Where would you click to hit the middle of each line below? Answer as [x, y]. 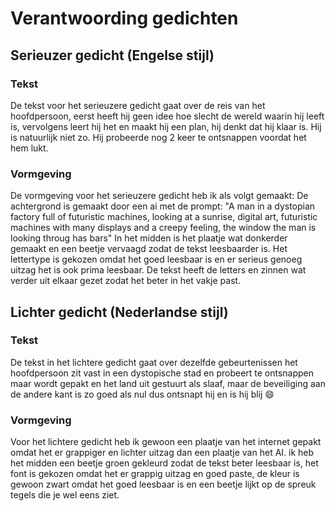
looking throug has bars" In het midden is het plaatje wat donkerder [149, 238]
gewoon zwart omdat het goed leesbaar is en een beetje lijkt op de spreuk [163, 484]
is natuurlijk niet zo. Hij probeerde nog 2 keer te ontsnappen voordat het [158, 137]
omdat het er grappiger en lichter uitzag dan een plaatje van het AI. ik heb [162, 453]
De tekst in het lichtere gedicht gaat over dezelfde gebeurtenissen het [154, 362]
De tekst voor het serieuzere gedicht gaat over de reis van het [138, 105]
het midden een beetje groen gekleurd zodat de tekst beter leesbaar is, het [164, 463]
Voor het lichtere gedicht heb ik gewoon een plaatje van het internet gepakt [166, 442]
